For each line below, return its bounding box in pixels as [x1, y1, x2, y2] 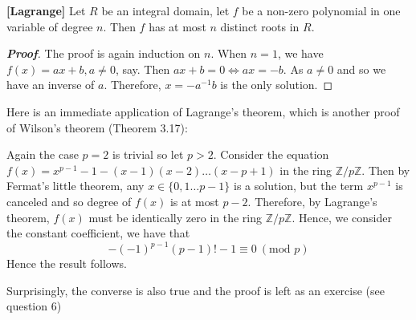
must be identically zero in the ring [88, 209, 262, 225]
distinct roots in [220, 18, 300, 34]
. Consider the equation [213, 146, 329, 163]
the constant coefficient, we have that [6, 225, 190, 241]
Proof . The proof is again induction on [6, 45, 201, 62]
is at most [169, 192, 219, 209]
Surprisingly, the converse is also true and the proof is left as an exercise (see [6, 282, 385, 298]
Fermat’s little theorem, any [6, 177, 145, 194]
